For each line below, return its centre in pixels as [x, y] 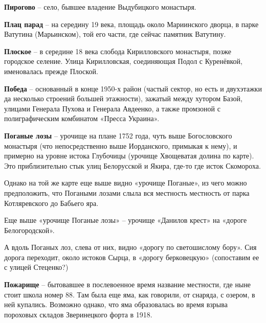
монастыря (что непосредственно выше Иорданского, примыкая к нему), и [121, 145]
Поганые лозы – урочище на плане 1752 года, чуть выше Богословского [118, 135]
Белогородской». [29, 230]
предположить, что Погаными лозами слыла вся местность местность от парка [127, 192]
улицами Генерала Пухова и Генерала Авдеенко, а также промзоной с [112, 108]
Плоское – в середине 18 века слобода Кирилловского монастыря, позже [118, 51]
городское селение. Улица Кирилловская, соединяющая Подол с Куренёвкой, [124, 61]
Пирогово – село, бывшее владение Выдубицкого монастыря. [100, 7]
